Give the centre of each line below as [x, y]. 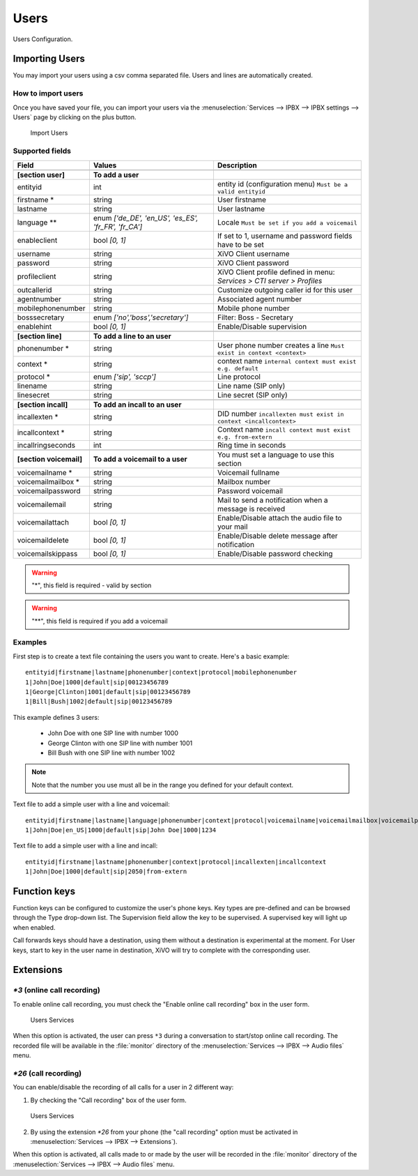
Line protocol [239, 377]
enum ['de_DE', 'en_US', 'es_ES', [146, 218]
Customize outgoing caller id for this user [285, 289]
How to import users [48, 93]
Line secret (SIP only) [253, 395]
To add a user [116, 174]
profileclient [37, 276]
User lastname [241, 209]
